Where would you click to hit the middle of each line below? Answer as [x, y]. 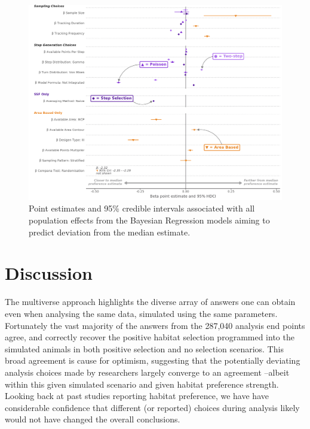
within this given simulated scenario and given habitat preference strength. [142, 384]
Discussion [49, 273]
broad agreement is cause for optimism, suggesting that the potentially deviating [153, 360]
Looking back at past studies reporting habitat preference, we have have [137, 396]
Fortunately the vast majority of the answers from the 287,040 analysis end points [155, 325]
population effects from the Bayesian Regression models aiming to [149, 220]
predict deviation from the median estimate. [110, 232]
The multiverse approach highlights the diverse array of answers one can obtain [150, 302]
